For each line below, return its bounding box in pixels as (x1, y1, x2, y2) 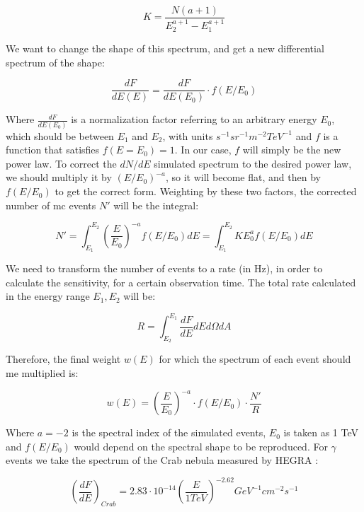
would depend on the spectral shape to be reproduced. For (74, 438, 328, 453)
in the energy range (6, 289, 90, 303)
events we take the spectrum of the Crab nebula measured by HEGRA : (6, 453, 319, 467)
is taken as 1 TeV (283, 425, 358, 440)
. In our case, (174, 142, 232, 157)
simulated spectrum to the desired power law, (154, 156, 352, 170)
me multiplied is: (6, 366, 79, 380)
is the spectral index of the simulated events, (72, 425, 266, 440)
